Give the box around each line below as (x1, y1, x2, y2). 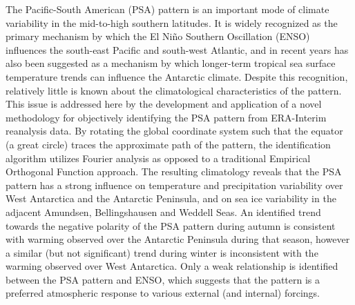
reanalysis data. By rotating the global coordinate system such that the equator (6, 124, 343, 138)
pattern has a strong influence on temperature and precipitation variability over (6, 177, 343, 192)
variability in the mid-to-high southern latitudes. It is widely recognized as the (6, 15, 338, 30)
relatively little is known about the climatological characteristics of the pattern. (6, 83, 342, 97)
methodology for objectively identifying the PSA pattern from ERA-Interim (6, 110, 327, 124)
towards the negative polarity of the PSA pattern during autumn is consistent (6, 218, 336, 233)
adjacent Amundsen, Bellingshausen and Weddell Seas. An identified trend (6, 204, 321, 219)
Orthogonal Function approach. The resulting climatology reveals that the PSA (6, 164, 342, 179)
